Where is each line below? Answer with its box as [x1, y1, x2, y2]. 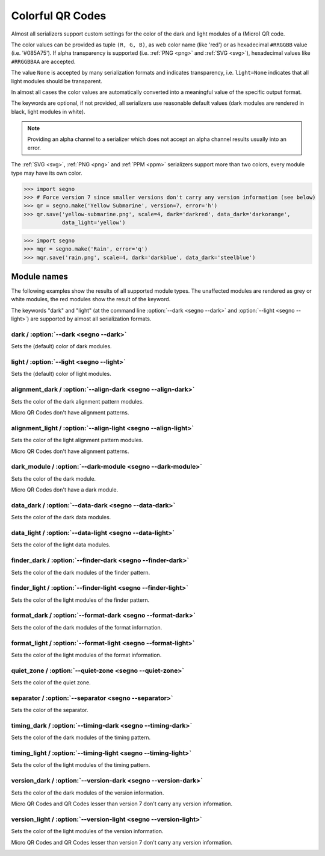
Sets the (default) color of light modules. [11, 370, 111, 378]
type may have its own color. [11, 169, 82, 177]
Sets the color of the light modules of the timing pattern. [11, 761, 150, 769]
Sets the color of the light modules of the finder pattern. [11, 596, 150, 604]
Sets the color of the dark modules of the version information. [11, 789, 164, 796]
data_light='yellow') [61, 219, 126, 226]
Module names [11, 271, 69, 281]
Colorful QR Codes [11, 9, 107, 22]
